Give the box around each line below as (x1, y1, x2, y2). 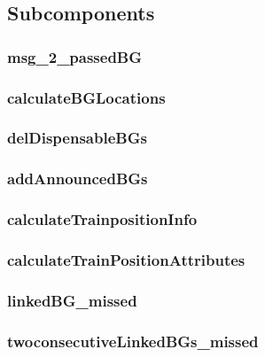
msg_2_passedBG (7, 45, 143, 67)
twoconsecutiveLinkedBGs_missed (7, 330, 259, 352)
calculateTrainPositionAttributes (7, 248, 246, 270)
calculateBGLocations (7, 86, 166, 108)
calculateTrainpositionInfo (7, 208, 198, 230)
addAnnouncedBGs (7, 167, 148, 190)
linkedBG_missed (7, 289, 137, 311)
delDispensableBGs (7, 127, 147, 149)
